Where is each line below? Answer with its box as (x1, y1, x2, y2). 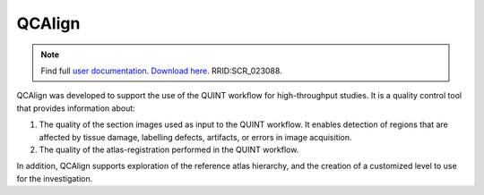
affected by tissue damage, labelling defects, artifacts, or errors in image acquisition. (39, 131, 353, 142)
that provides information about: (16, 103, 136, 114)
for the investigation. (16, 173, 93, 183)
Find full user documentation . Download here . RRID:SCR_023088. (40, 65, 282, 76)
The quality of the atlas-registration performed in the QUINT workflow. (39, 144, 299, 155)
